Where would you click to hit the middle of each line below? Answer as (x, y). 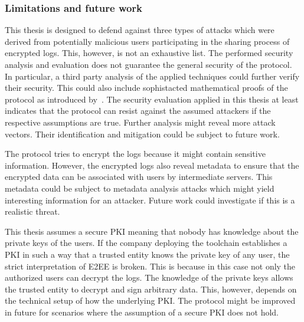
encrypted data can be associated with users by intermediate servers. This (139, 177)
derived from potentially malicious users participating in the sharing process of (147, 41)
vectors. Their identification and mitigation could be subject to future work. (142, 134)
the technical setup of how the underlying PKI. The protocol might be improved (150, 300)
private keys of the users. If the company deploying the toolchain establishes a (146, 243)
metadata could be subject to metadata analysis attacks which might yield (140, 188)
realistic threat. (32, 211)
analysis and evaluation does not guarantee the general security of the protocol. (148, 64)
